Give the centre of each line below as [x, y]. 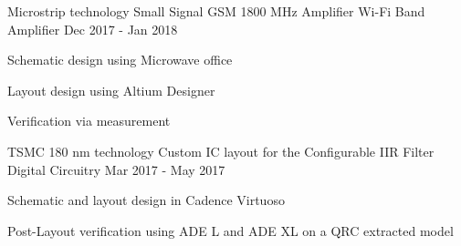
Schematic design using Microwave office [120, 60]
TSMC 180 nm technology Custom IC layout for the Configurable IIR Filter [221, 151]
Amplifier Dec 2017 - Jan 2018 [93, 29]
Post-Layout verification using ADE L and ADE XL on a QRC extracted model [230, 230]
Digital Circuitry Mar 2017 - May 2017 [116, 169]
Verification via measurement [89, 121]
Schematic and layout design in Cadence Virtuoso [146, 200]
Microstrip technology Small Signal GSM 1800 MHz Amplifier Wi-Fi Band [216, 11]
